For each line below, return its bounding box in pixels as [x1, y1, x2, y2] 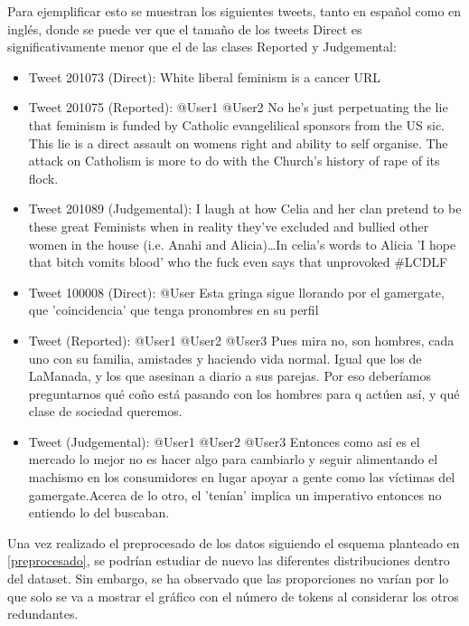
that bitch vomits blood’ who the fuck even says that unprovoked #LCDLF [28, 252, 448, 271]
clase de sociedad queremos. [28, 402, 183, 421]
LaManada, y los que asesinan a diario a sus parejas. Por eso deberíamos [28, 366, 432, 385]
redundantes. [7, 604, 79, 623]
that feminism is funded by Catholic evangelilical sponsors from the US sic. [28, 115, 446, 134]
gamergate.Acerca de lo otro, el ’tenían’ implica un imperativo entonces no [28, 485, 442, 504]
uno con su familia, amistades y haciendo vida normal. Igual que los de [28, 348, 422, 367]
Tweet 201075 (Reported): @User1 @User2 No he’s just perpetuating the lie [28, 98, 448, 117]
